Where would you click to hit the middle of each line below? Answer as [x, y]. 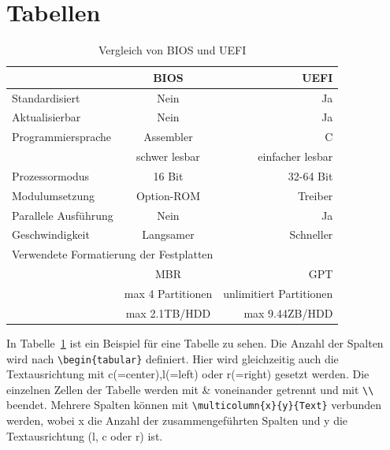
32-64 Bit [310, 175]
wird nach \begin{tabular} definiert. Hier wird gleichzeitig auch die [173, 358]
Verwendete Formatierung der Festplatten [113, 254]
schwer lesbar [168, 156]
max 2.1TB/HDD [168, 312]
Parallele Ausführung [63, 215]
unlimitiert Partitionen [278, 293]
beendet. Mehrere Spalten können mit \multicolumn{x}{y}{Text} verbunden [194, 405]
